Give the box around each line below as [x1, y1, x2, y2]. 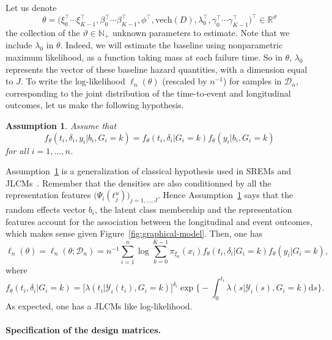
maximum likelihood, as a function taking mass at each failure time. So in [6, 50, 282, 63]
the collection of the [6, 26, 80, 39]
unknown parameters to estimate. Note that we [112, 26, 290, 39]
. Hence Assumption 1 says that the [158, 188, 293, 201]
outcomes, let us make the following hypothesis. [6, 98, 184, 111]
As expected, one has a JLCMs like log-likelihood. [6, 299, 193, 312]
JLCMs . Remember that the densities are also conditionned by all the [6, 176, 271, 189]
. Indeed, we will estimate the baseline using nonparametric [60, 39, 283, 51]
